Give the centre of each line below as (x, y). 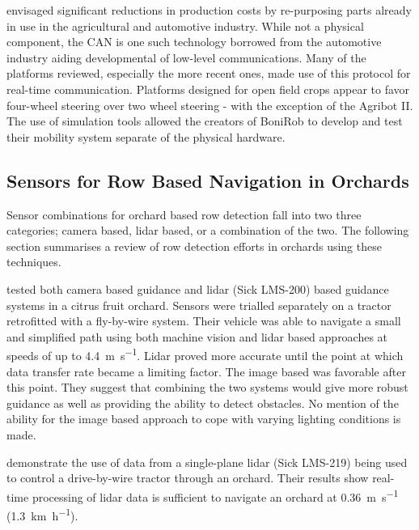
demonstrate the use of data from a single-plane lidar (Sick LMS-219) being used (207, 462)
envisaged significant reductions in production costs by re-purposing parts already (209, 10)
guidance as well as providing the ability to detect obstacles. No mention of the (203, 403)
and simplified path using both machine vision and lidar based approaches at (197, 336)
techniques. (34, 262)
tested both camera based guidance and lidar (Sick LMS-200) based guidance (198, 288)
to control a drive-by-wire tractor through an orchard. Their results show (188, 478)
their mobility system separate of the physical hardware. (146, 136)
